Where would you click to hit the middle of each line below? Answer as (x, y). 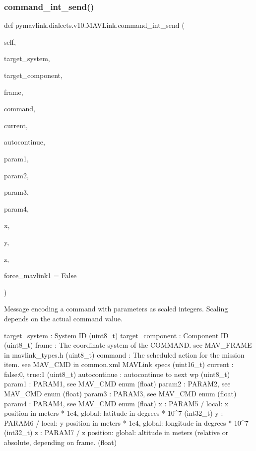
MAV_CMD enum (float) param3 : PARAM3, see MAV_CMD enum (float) (120, 394)
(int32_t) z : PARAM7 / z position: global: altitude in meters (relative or (116, 432)
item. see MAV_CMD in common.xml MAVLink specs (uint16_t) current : (119, 364)
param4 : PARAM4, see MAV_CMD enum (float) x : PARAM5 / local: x (116, 403)
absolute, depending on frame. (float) (61, 442)
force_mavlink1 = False (40, 275)
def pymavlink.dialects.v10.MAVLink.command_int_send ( (94, 25)
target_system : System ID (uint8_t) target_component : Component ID (116, 335)
